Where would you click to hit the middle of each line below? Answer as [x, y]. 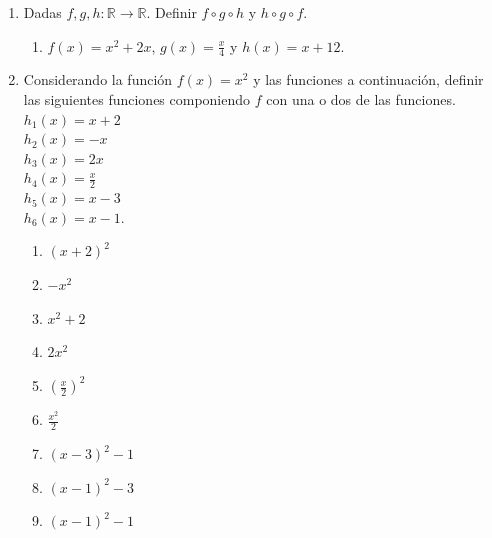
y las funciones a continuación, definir [368, 79]
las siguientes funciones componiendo [137, 99]
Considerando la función [98, 79]
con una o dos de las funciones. [361, 99]
